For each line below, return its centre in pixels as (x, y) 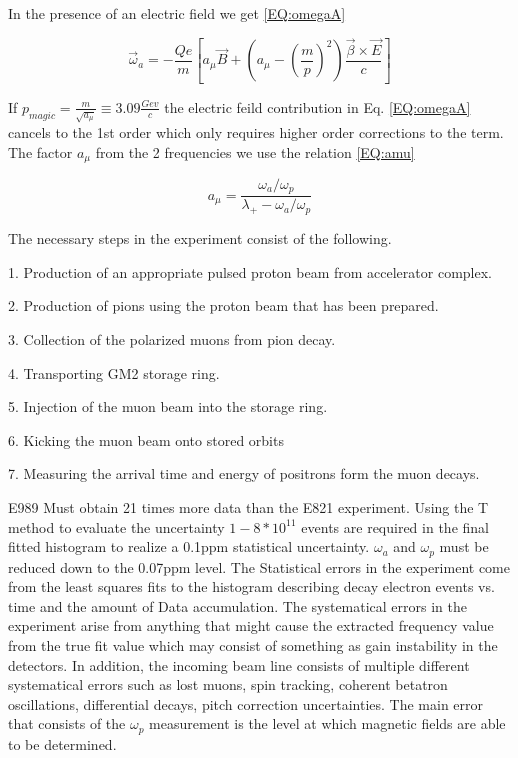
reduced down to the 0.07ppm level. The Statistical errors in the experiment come (259, 566)
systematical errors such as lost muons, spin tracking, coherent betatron (228, 684)
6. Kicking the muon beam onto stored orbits (146, 439)
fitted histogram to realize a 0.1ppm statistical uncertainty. (189, 546)
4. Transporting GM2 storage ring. (114, 372)
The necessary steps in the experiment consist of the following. (200, 238)
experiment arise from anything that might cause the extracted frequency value (251, 625)
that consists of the (67, 723)
